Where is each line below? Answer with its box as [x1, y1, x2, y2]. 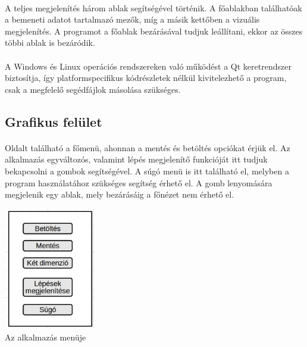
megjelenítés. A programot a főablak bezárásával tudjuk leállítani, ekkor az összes [5, 24, 303, 37]
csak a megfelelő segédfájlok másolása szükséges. [5, 83, 181, 95]
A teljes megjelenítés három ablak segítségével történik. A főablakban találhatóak [5, 1, 302, 14]
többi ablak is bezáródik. [5, 36, 95, 49]
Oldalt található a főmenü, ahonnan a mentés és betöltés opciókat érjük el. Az [5, 141, 290, 154]
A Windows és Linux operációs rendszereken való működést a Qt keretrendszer [5, 60, 292, 72]
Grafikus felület [5, 112, 102, 130]
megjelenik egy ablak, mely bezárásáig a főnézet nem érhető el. [5, 188, 234, 201]
